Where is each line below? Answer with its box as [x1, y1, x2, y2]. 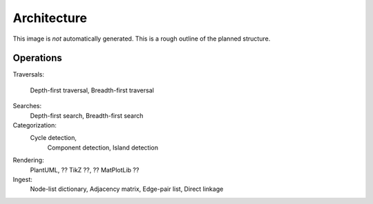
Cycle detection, [30, 134, 77, 142]
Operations [12, 52, 62, 64]
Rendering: [12, 156, 44, 165]
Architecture [12, 10, 88, 25]
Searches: [12, 102, 42, 110]
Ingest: [12, 175, 32, 183]
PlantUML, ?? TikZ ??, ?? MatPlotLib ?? [30, 165, 140, 174]
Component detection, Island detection [47, 143, 159, 152]
